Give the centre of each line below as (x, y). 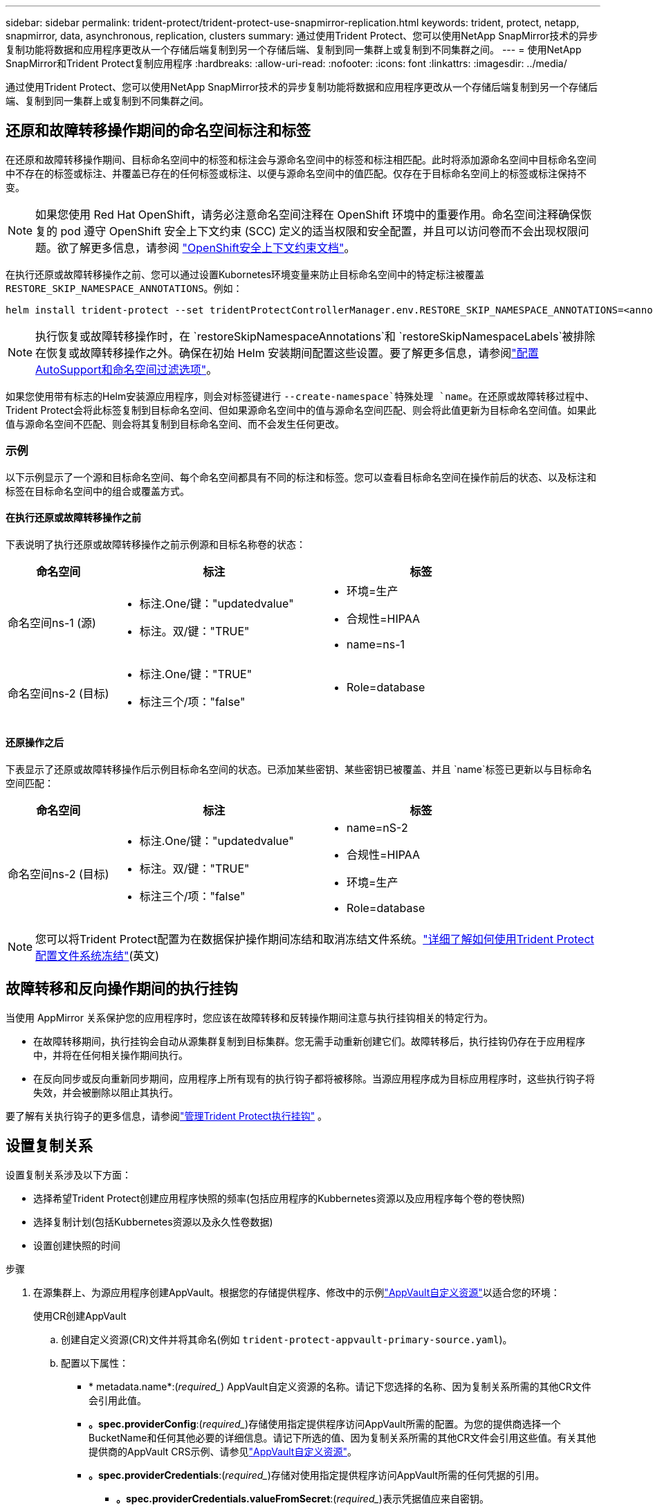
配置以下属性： (95, 1363)
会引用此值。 (118, 1400)
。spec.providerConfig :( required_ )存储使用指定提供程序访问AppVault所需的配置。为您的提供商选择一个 (325, 1423)
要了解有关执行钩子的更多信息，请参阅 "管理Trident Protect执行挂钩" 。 (167, 1116)
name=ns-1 (376, 644)
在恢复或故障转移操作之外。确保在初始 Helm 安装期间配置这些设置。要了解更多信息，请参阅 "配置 (287, 353)
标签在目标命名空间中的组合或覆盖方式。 (98, 491)
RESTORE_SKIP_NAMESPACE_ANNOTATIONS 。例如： (124, 288)
